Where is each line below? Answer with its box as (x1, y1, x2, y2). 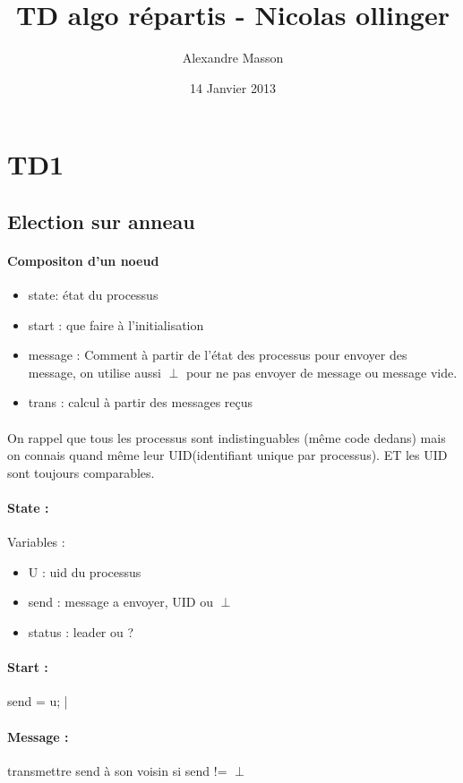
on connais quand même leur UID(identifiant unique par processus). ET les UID (7, 446, 448, 464)
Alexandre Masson (182, 48, 284, 67)
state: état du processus (28, 285, 159, 304)
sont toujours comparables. (7, 463, 155, 481)
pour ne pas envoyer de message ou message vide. (185, 362, 458, 381)
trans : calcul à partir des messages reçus (28, 393, 253, 412)
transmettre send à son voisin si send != (7, 761, 227, 779)
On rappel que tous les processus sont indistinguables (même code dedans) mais (7, 428, 446, 447)
